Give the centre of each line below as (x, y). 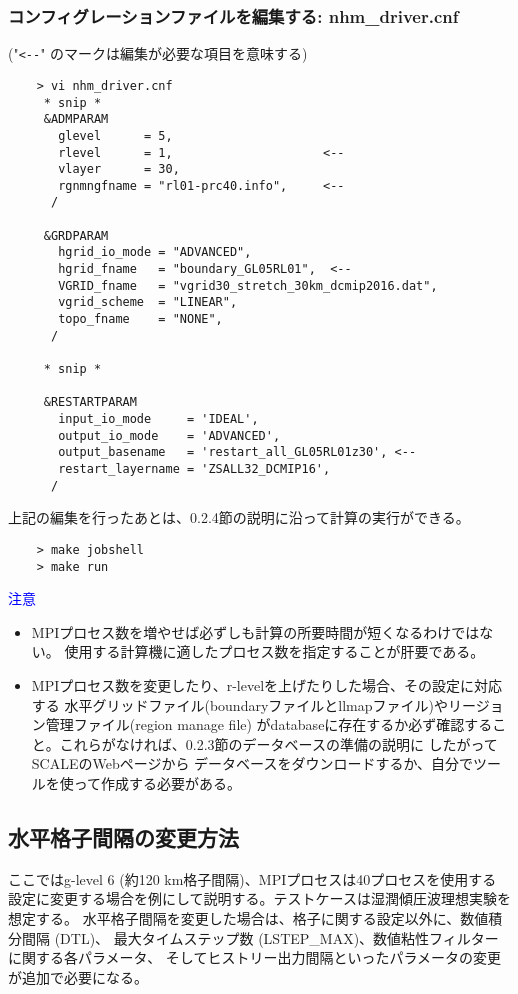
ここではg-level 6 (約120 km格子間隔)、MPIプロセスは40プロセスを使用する (252, 878)
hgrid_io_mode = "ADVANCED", (155, 252)
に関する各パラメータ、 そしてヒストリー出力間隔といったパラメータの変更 (254, 957)
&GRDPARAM (76, 235)
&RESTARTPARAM (90, 402)
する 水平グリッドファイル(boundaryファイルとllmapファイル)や (239, 704)
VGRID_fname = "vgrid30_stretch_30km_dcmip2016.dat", (248, 285)
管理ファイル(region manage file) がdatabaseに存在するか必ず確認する (269, 724)
